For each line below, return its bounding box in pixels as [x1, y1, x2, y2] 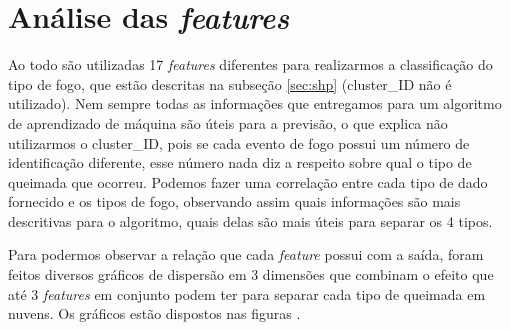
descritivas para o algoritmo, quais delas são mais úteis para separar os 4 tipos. [8, 210, 493, 231]
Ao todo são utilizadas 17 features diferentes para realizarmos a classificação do [8, 54, 493, 75]
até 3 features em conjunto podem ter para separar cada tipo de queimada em [8, 283, 486, 304]
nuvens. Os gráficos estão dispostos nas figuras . [8, 303, 301, 324]
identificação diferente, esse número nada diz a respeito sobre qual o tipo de [8, 152, 472, 173]
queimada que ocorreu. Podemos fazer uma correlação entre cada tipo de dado [8, 171, 488, 192]
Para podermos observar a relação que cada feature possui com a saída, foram [8, 244, 484, 265]
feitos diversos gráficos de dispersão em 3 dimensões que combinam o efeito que [8, 264, 494, 285]
